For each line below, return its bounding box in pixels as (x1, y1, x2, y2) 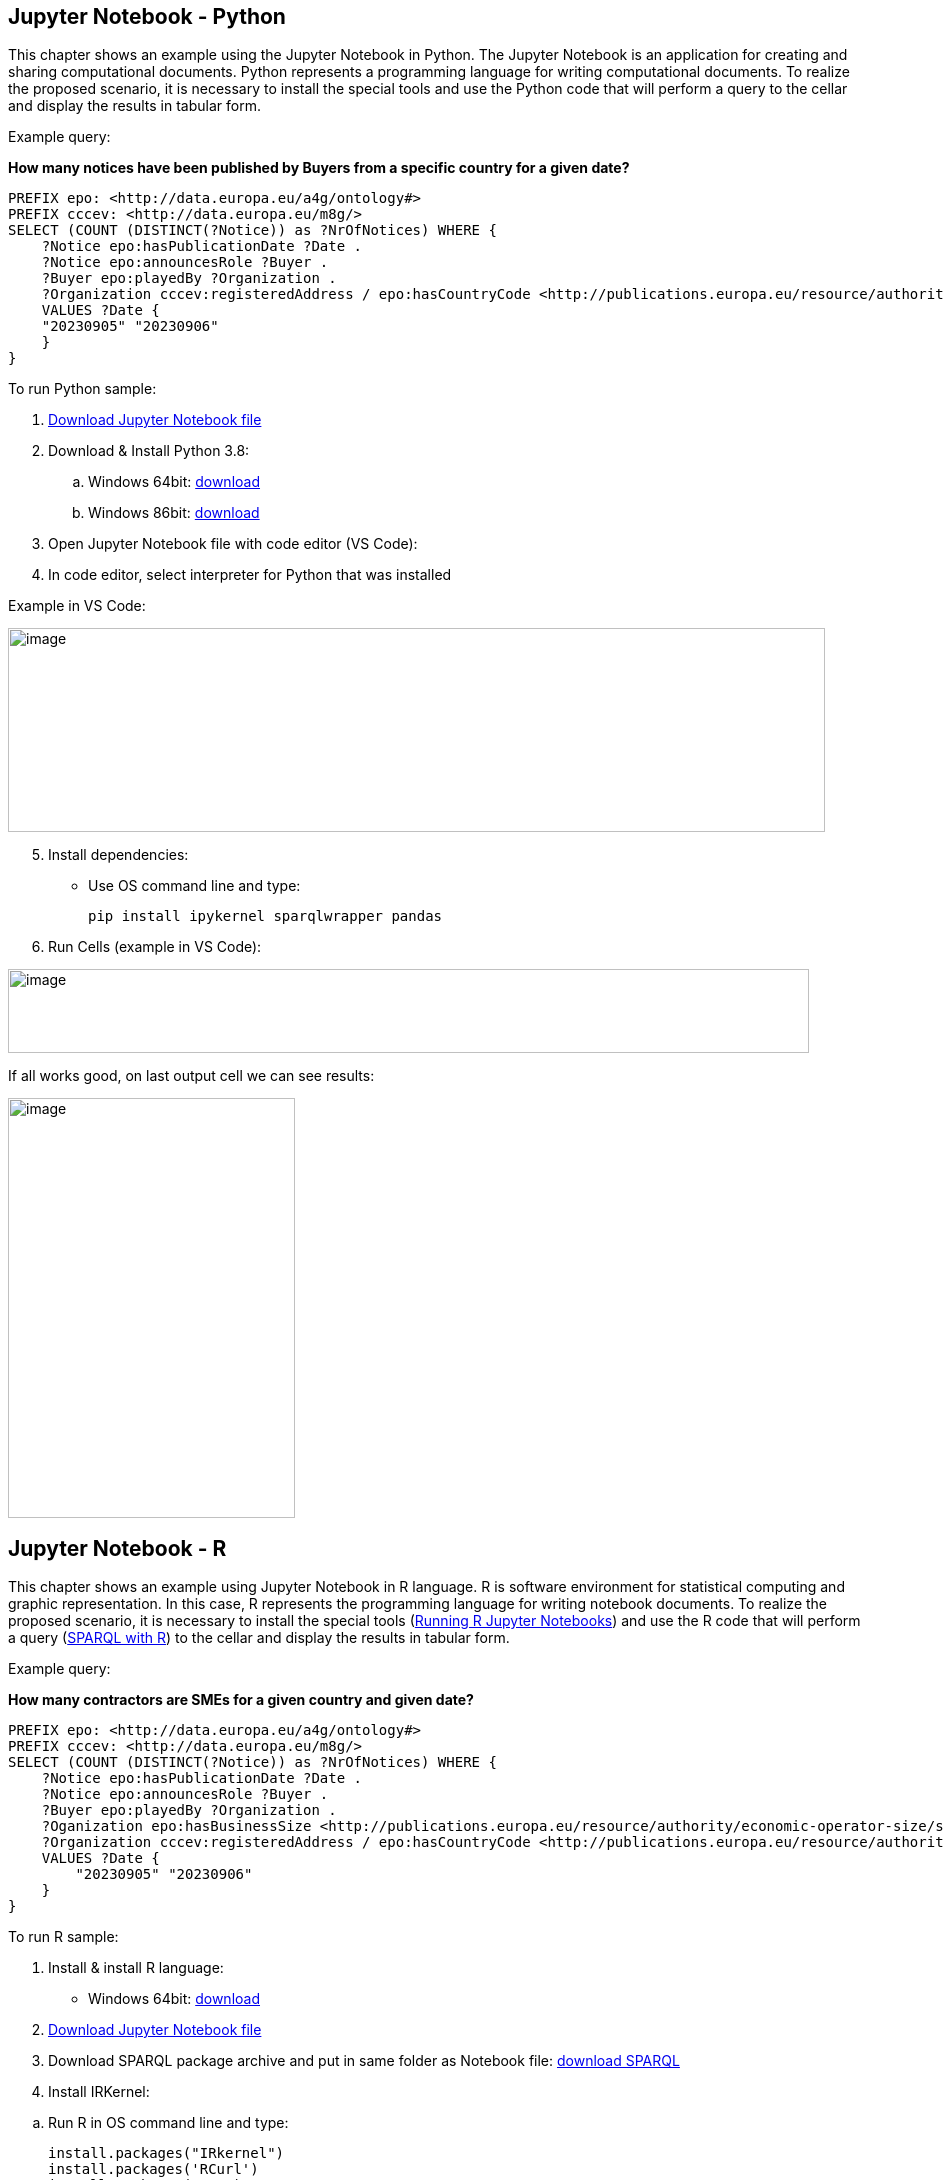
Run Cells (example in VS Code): (48, 938, 262, 956)
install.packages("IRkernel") (48, 2145, 285, 2162)
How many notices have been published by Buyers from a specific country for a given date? (8, 159, 630, 177)
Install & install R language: (48, 1959, 224, 1977)
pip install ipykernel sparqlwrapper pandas (88, 908, 443, 925)
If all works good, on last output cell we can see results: (8, 1067, 375, 1085)
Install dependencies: (48, 846, 189, 864)
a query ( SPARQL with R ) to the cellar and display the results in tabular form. (8, 1629, 510, 1647)
